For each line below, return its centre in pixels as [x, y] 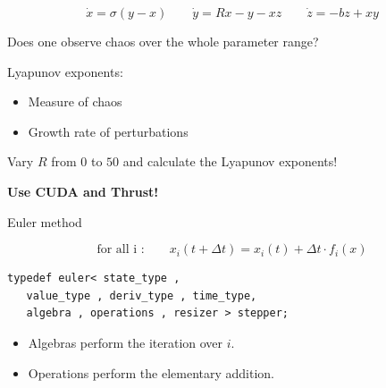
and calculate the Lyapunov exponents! [230, 161]
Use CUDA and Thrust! [83, 191]
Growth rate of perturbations [108, 131]
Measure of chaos [75, 101]
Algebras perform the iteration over [126, 342]
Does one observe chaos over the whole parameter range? [163, 41]
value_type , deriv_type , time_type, [142, 295]
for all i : [121, 250]
